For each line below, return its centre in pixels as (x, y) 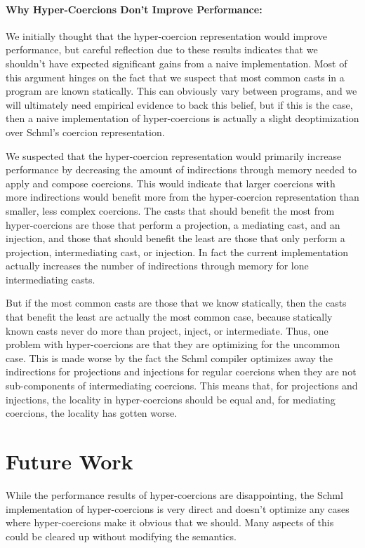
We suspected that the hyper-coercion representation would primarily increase (174, 155)
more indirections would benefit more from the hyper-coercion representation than (182, 197)
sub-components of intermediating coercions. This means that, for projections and (182, 386)
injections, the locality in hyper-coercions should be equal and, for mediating (171, 399)
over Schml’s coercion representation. (85, 132)
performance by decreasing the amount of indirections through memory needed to (181, 169)
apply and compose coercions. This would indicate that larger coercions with (171, 183)
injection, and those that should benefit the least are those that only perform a (175, 238)
